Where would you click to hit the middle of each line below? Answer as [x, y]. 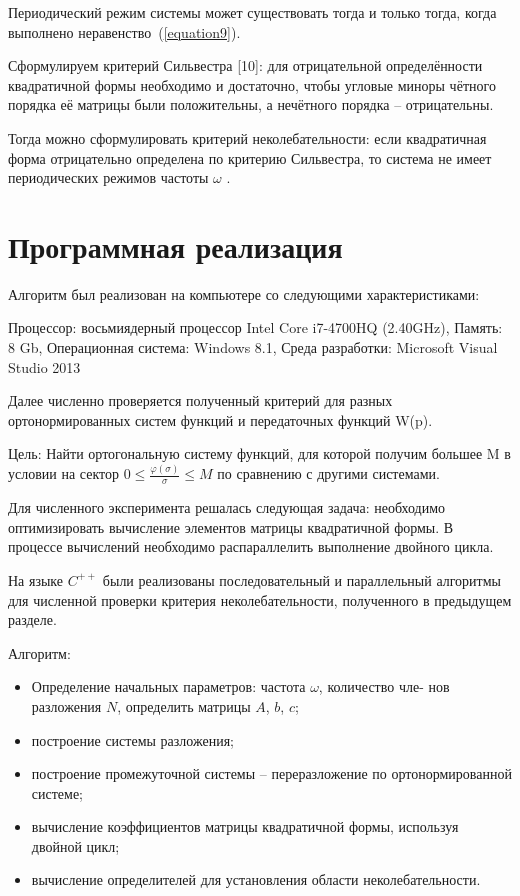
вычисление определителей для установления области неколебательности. [256, 879]
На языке [36, 579]
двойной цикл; [75, 845]
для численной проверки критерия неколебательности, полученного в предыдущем [260, 599]
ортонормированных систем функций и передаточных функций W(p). [220, 419]
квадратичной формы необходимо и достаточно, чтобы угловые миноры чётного [252, 84]
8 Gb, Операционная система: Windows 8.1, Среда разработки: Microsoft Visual [253, 347]
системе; [57, 792]
